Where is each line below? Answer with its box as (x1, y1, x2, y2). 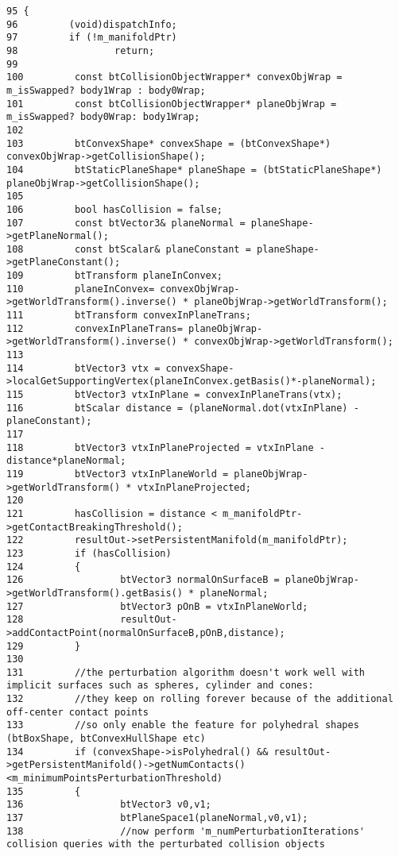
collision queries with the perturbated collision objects (6, 839, 325, 850)
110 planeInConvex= (6, 283, 155, 295)
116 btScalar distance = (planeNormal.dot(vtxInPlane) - (6, 402, 359, 414)
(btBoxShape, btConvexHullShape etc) (6, 733, 206, 745)
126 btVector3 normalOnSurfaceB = (6, 574, 280, 586)
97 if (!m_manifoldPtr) (6, 32, 177, 44)
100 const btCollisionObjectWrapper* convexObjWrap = (6, 71, 343, 83)
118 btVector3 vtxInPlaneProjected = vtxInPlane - (6, 441, 325, 453)
